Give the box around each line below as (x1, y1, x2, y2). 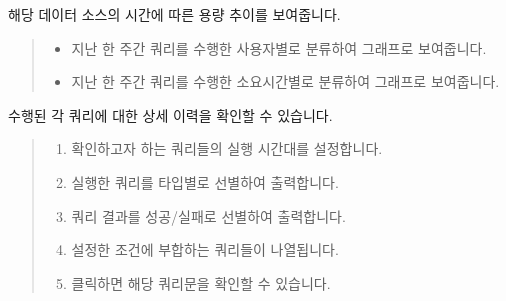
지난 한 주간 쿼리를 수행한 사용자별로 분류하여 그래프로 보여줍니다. (71, 37, 487, 58)
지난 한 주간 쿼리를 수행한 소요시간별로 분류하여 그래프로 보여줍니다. (71, 71, 500, 92)
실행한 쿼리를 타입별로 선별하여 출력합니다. (71, 171, 339, 192)
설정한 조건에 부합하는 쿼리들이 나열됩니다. (71, 239, 339, 260)
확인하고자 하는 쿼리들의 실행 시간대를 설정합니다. (71, 138, 383, 159)
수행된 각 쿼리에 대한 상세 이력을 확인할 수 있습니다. (8, 104, 333, 125)
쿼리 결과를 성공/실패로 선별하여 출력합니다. (71, 205, 346, 226)
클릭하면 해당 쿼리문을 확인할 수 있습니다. (71, 272, 331, 293)
